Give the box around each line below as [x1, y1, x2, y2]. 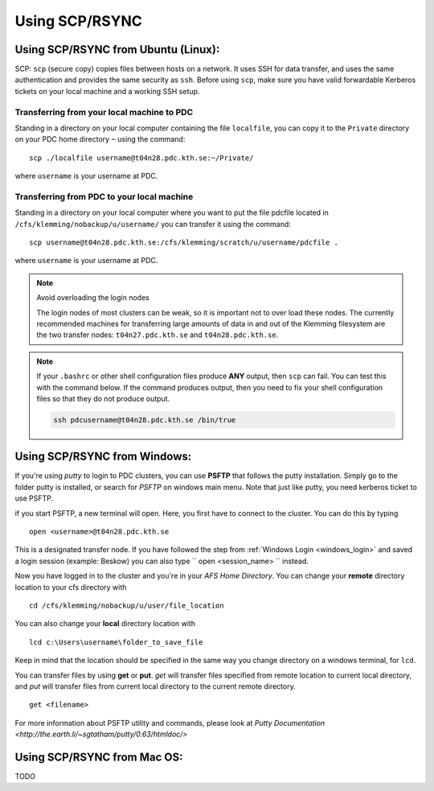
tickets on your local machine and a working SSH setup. [14, 86, 200, 96]
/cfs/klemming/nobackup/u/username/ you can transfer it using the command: [14, 219, 291, 229]
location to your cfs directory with [14, 582, 127, 591]
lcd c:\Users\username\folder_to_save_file [29, 637, 203, 647]
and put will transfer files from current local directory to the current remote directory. [14, 681, 297, 691]
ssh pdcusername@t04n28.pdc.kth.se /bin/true [53, 415, 236, 424]
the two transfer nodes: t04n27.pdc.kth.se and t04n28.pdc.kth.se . [36, 330, 279, 340]
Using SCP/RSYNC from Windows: [14, 450, 192, 463]
